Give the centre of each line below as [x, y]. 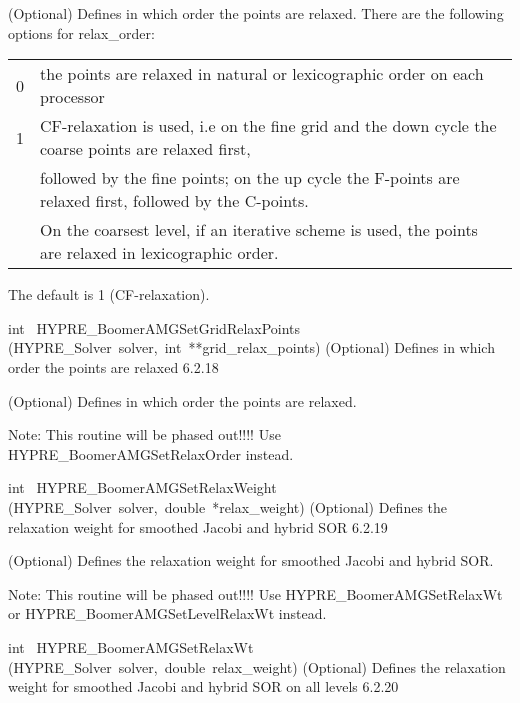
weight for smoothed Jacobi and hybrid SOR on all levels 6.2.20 [203, 686]
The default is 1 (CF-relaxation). [109, 294]
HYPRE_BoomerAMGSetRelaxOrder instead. [151, 453]
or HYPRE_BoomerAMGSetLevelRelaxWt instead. [167, 613]
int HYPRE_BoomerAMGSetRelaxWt [131, 646]
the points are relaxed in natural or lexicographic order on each [262, 74]
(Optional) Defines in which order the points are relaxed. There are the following [256, 13]
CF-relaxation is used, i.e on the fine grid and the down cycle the [268, 126]
